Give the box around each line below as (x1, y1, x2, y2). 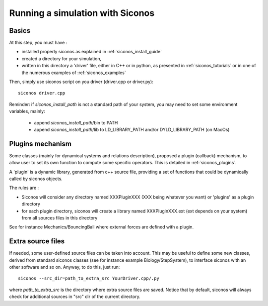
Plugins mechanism (9, 139, 72, 148)
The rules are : (9, 185, 39, 191)
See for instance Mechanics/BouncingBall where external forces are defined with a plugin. (9, 224, 194, 230)
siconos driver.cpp (18, 90, 66, 96)
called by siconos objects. (9, 176, 63, 182)
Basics (9, 26, 31, 35)
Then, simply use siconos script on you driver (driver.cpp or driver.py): (9, 79, 154, 85)
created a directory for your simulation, (21, 55, 102, 62)
